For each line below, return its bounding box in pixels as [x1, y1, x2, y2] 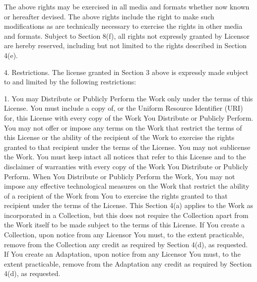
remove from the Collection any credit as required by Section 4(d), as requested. [4, 239, 248, 249]
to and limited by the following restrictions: [4, 76, 136, 87]
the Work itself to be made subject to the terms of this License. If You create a [4, 219, 245, 230]
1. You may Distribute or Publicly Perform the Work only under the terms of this [4, 93, 253, 103]
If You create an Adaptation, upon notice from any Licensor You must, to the [4, 249, 241, 259]
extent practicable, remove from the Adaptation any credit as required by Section [4, 258, 252, 269]
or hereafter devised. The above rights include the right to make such [4, 11, 214, 21]
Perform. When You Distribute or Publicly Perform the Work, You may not [4, 171, 235, 181]
